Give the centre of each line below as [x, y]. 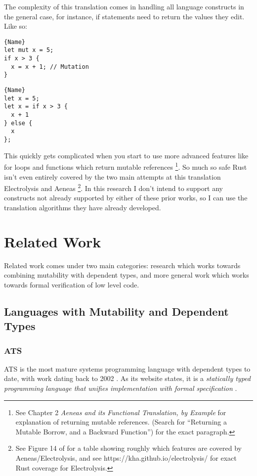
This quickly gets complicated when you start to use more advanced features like [126, 155]
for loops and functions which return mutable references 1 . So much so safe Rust [126, 166]
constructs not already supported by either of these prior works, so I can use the [126, 198]
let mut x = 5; [29, 50]
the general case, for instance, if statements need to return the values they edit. [124, 16]
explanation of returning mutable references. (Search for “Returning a [121, 422]
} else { [18, 123]
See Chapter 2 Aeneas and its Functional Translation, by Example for [121, 412]
